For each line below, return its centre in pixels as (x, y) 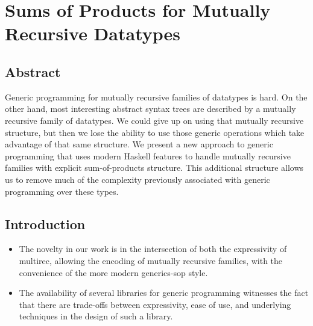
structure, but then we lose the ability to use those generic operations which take (155, 132)
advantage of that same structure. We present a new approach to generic (139, 144)
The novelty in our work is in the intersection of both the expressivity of (153, 249)
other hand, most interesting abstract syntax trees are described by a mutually (150, 109)
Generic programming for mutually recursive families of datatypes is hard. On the (156, 97)
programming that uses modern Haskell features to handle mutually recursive (148, 155)
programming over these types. (62, 191)
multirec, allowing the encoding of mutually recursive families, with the (151, 260)
